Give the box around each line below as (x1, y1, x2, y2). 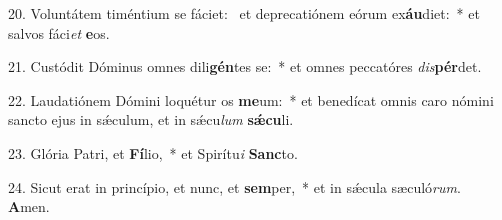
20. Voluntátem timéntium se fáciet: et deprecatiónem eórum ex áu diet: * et (8, 3, 480, 23)
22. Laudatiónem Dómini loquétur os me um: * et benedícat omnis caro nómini (8, 89, 494, 110)
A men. (8, 196, 50, 217)
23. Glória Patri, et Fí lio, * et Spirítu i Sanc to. (8, 142, 298, 163)
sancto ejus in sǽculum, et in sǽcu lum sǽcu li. (8, 109, 294, 130)
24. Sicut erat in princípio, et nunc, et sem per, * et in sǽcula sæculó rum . (8, 176, 461, 197)
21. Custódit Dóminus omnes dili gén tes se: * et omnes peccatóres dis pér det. (8, 56, 482, 77)
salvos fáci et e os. (8, 22, 110, 43)
